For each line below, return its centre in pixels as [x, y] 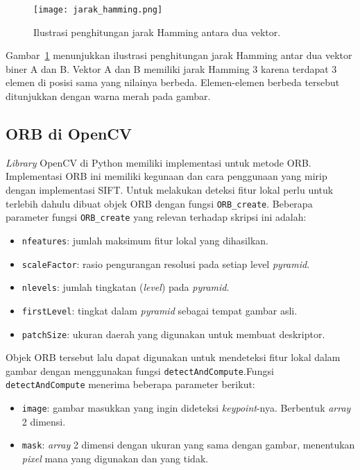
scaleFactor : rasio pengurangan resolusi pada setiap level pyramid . [166, 263]
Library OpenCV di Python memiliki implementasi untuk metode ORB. [158, 162]
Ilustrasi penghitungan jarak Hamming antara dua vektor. [157, 32]
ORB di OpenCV [69, 134]
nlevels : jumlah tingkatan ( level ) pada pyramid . [126, 287]
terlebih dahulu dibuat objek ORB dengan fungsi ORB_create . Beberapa [159, 203]
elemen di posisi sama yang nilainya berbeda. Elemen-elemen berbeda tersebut [173, 82]
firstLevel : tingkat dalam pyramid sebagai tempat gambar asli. [160, 310]
